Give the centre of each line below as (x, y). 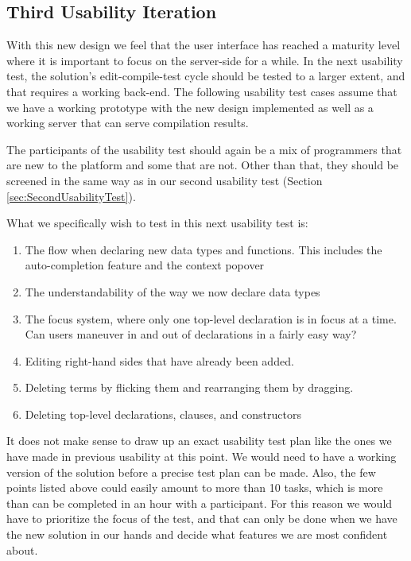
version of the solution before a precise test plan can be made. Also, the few (191, 472)
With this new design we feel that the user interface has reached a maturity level (204, 45)
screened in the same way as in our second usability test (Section (165, 180)
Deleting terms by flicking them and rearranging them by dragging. (189, 387)
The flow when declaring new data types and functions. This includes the (204, 249)
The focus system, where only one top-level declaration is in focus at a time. (211, 318)
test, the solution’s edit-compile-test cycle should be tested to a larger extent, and (206, 76)
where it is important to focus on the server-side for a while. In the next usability (205, 60)
